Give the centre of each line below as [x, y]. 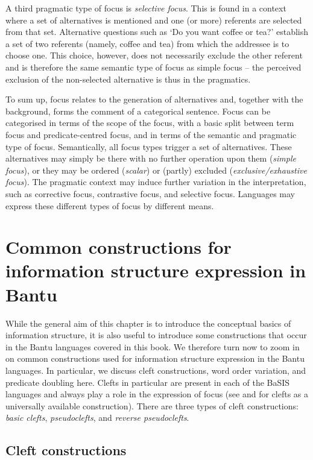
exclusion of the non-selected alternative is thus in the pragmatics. [128, 79]
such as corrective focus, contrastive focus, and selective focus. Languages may [150, 193]
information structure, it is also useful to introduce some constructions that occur [156, 335]
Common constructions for [119, 247]
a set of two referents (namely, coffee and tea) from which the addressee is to [147, 43]
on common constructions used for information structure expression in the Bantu [155, 358]
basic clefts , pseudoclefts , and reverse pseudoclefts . [97, 417]
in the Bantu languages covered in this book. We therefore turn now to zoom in [153, 346]
